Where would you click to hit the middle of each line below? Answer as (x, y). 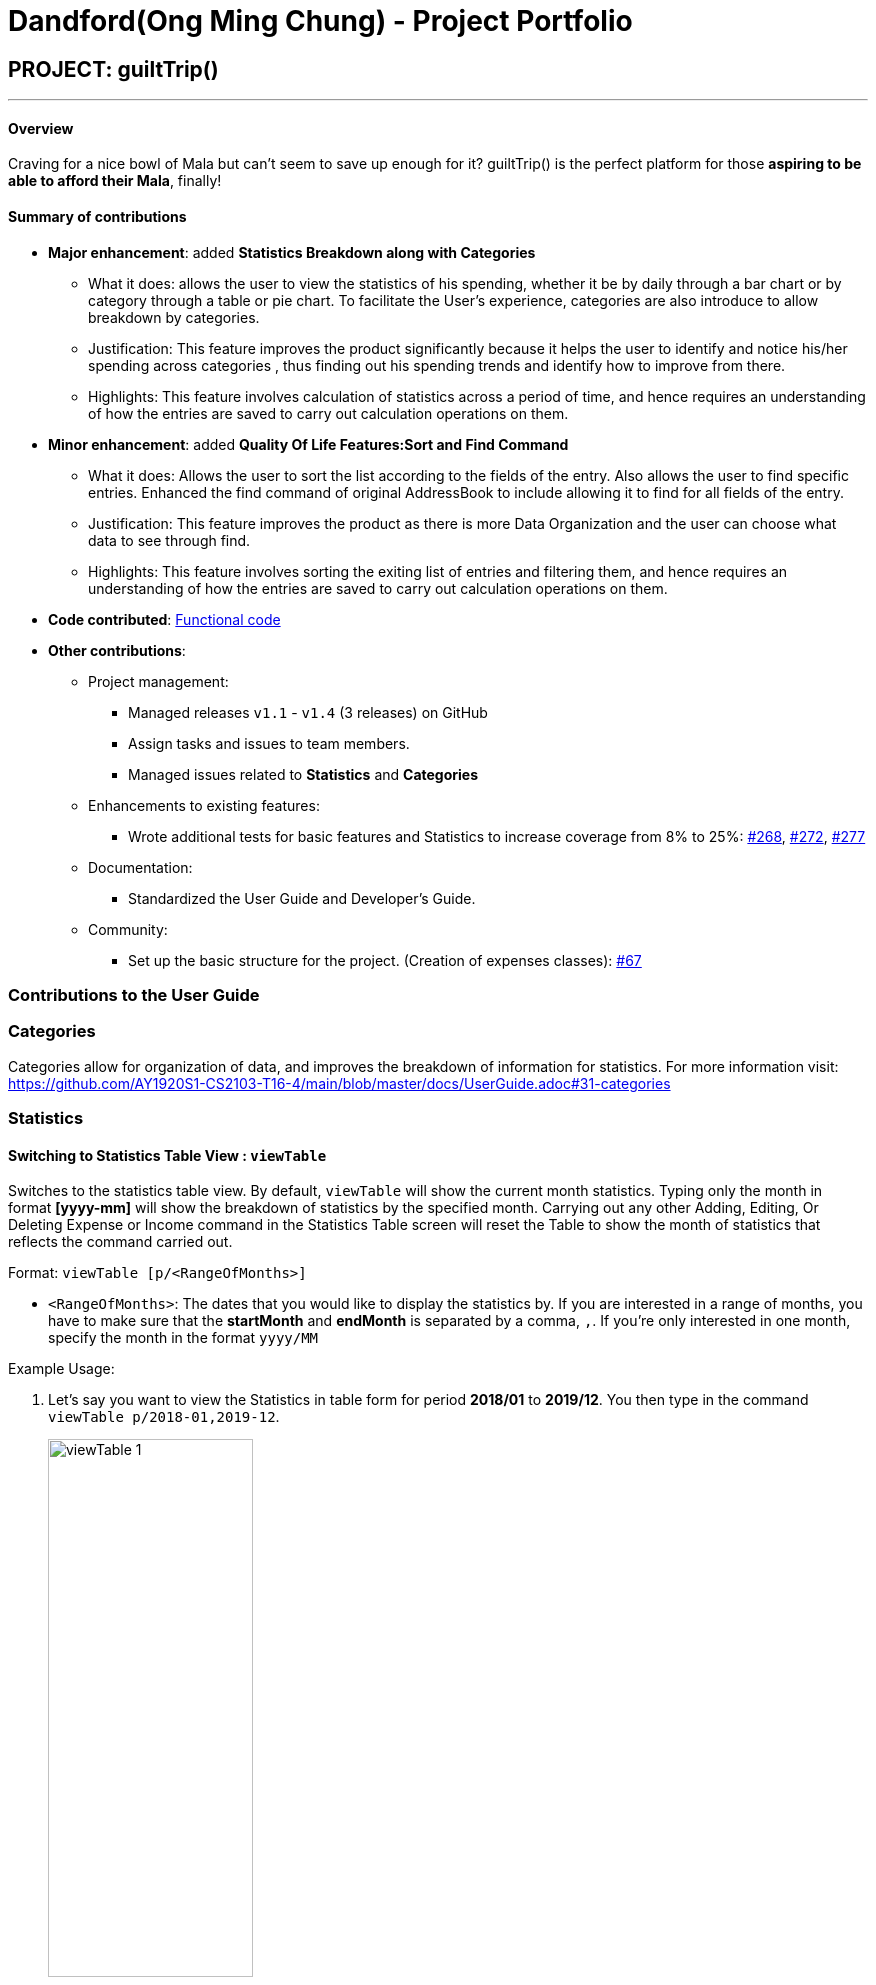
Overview (41, 128)
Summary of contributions (97, 216)
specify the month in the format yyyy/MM (183, 1338)
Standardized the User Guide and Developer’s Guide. (302, 898)
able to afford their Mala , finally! (115, 181)
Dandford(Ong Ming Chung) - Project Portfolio (320, 21)
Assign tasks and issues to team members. (269, 743)
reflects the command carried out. (120, 1242)
